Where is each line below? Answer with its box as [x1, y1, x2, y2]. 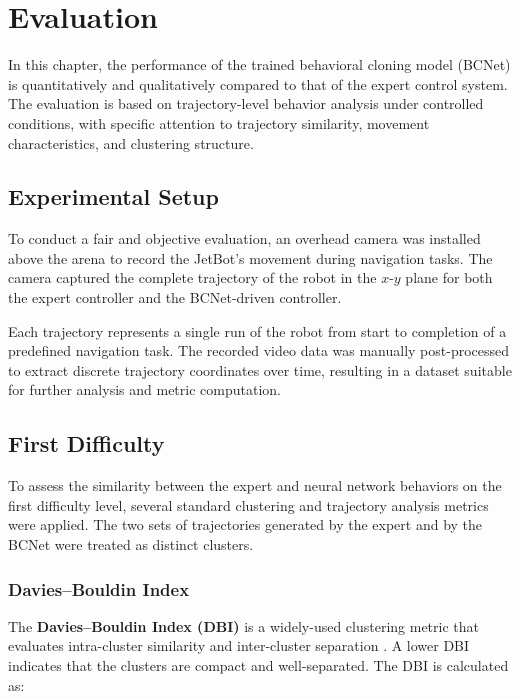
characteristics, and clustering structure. [8, 132, 254, 153]
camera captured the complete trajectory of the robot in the [8, 267, 377, 288]
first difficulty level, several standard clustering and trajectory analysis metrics [8, 494, 489, 515]
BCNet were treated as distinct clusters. [8, 534, 254, 555]
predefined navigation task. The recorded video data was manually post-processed [8, 340, 510, 361]
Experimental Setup [8, 181, 219, 212]
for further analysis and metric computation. [8, 379, 281, 400]
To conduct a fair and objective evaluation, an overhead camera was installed [8, 228, 481, 249]
